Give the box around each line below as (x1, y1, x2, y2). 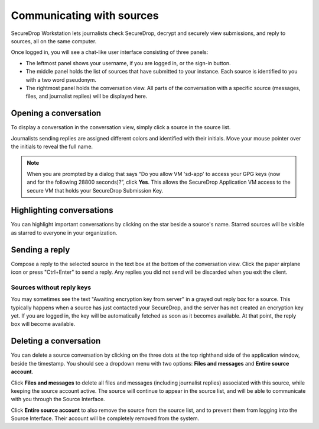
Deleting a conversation (11, 336, 101, 346)
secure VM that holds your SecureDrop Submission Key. (27, 187, 164, 194)
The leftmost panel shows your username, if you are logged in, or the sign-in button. (25, 59, 231, 66)
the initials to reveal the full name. (11, 143, 93, 150)
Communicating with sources (11, 9, 159, 22)
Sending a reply (11, 245, 70, 255)
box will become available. (11, 321, 76, 328)
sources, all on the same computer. (11, 37, 97, 44)
